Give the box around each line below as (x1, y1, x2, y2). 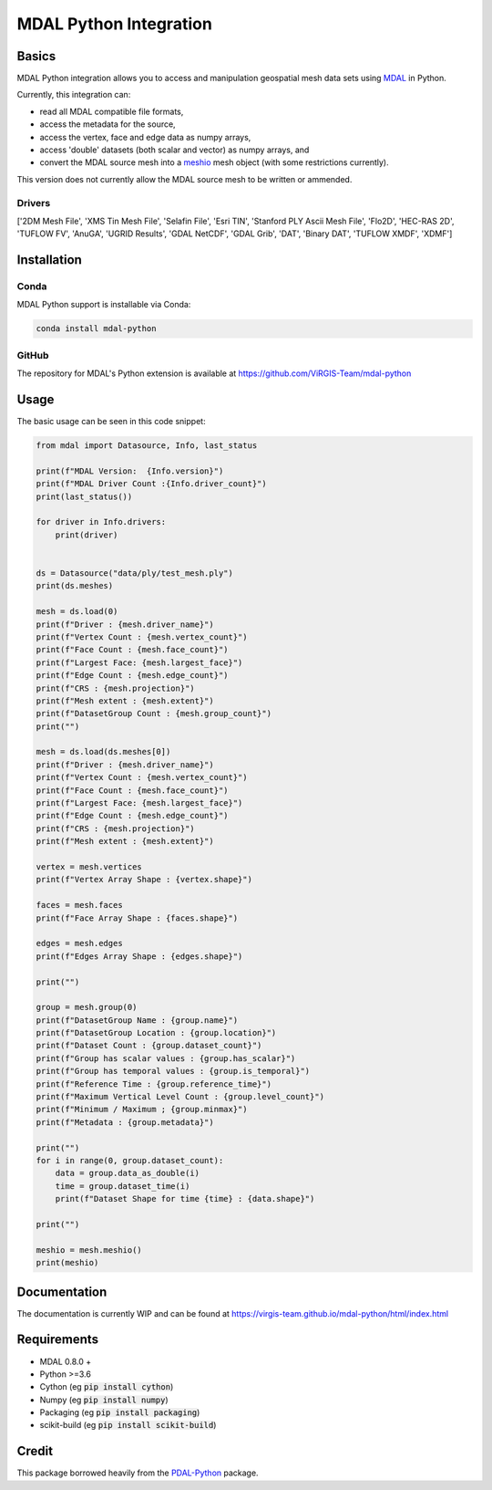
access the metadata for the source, (39, 119, 177, 130)
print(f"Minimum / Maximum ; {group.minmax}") (36, 1104, 248, 1115)
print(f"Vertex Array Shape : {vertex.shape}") (36, 874, 252, 885)
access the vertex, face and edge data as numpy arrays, (39, 131, 251, 142)
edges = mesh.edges (36, 938, 123, 949)
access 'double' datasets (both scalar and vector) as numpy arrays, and (39, 144, 310, 155)
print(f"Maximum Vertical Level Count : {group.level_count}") (36, 1091, 325, 1102)
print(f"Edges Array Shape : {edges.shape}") (36, 951, 243, 962)
